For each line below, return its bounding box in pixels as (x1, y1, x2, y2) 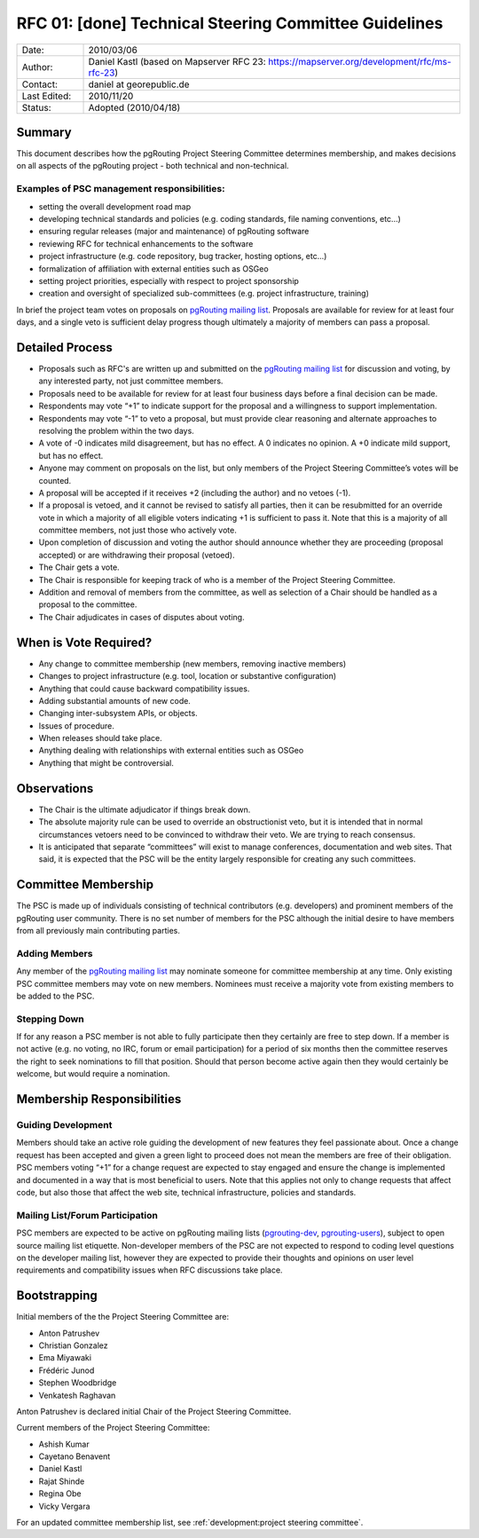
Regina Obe (38, 1488, 82, 1499)
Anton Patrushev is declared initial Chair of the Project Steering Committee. (16, 1406, 292, 1416)
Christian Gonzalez (38, 1340, 108, 1351)
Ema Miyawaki (38, 1353, 92, 1363)
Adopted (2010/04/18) (88, 101, 181, 114)
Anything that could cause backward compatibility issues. (38, 683, 250, 694)
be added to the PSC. (16, 990, 95, 1001)
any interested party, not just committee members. (38, 375, 224, 386)
